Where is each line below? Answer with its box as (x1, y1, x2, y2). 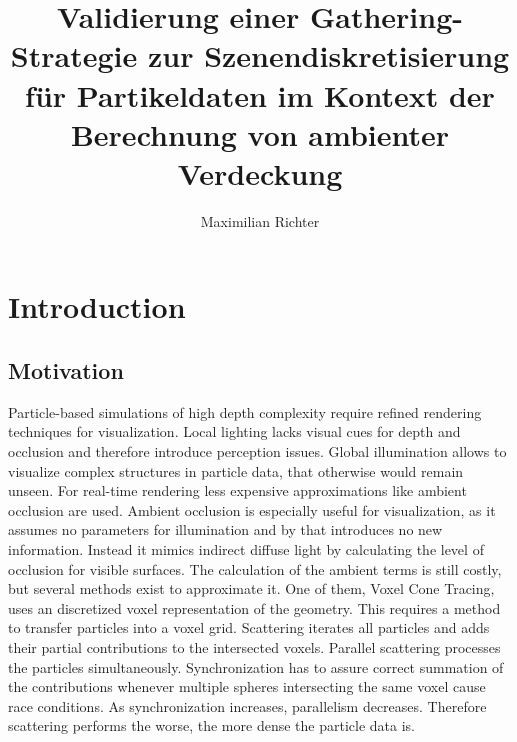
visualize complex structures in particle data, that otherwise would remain (8, 460, 464, 481)
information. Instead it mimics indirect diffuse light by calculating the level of (8, 539, 484, 560)
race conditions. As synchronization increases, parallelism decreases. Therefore (8, 695, 487, 716)
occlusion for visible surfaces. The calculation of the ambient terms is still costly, (8, 558, 502, 579)
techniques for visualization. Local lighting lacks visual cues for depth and (8, 421, 461, 442)
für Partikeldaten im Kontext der (25, 74, 495, 115)
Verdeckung (177, 152, 343, 193)
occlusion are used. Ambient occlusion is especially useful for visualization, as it (8, 499, 496, 520)
